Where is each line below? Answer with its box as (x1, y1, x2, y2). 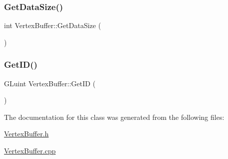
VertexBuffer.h (4, 128, 49, 139)
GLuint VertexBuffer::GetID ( (4, 78, 95, 88)
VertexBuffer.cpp (4, 145, 56, 155)
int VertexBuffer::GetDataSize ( (4, 20, 101, 31)
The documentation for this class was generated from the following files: (4, 111, 224, 122)
